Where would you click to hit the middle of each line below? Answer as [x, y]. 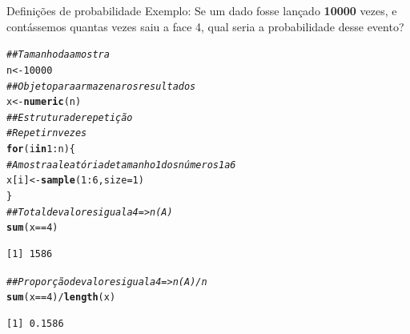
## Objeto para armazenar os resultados [101, 86]
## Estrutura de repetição [70, 117]
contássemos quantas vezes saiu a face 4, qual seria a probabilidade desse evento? [205, 26]
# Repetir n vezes [47, 133]
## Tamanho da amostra [58, 55]
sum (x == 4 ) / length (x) [61, 298]
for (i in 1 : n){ [41, 149]
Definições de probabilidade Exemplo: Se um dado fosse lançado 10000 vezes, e [202, 10]
